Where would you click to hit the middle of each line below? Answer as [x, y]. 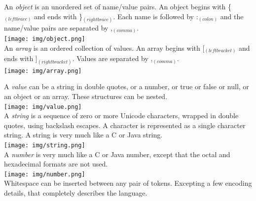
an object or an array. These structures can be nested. [86, 96]
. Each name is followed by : [156, 16]
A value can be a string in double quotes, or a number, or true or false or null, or [127, 86]
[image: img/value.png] [43, 107]
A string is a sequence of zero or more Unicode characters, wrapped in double [121, 116]
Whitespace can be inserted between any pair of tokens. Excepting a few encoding [128, 183]
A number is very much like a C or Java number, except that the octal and [117, 154]
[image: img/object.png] [45, 39]
